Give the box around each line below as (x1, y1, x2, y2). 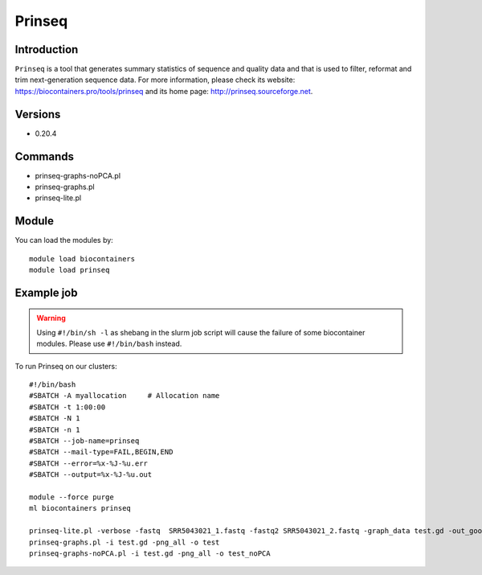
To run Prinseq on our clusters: (14, 361, 117, 371)
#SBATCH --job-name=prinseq (29, 437, 140, 446)
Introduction (14, 43, 79, 56)
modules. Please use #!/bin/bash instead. (36, 339, 182, 349)
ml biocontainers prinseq (29, 503, 132, 513)
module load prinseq (29, 265, 110, 275)
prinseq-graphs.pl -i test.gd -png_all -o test (29, 537, 220, 547)
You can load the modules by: (14, 236, 114, 245)
